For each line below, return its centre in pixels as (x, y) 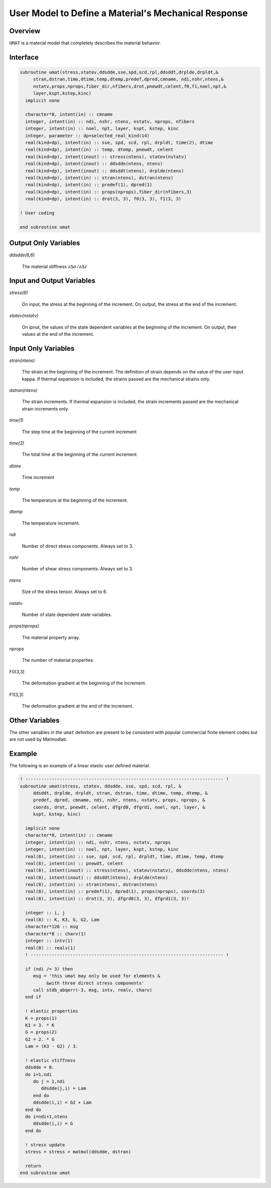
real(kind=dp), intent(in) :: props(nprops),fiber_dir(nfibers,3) (109, 192)
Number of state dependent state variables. (67, 614)
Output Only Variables (45, 243)
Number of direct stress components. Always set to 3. (78, 546)
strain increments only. (45, 409)
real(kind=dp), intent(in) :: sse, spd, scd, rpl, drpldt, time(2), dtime (119, 142)
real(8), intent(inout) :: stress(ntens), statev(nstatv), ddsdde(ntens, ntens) (127, 870)
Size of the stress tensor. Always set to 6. (64, 592)
